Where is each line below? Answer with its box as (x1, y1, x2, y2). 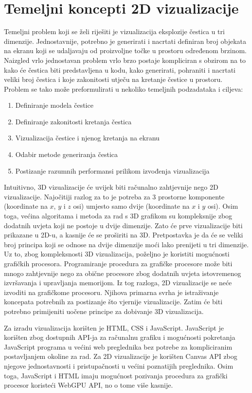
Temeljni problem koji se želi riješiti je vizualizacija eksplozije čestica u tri (4, 26, 225, 37)
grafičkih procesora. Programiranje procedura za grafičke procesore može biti (4, 258, 233, 268)
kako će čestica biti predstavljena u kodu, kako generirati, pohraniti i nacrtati (4, 64, 235, 75)
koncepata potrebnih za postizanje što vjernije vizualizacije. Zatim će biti (4, 296, 223, 307)
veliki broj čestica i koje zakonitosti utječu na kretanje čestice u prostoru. (4, 74, 223, 84)
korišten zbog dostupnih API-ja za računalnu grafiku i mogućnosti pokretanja (4, 332, 235, 342)
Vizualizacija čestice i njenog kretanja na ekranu (15, 133, 160, 143)
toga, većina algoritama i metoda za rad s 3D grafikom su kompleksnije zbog (4, 211, 233, 221)
